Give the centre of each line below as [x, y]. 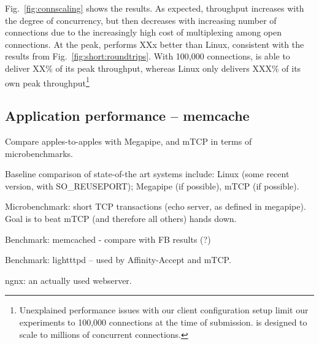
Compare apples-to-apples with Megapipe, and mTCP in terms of [129, 141]
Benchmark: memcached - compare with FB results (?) [108, 239]
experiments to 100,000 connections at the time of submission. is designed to [163, 322]
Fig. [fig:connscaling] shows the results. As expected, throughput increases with [155, 8]
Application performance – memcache [127, 116]
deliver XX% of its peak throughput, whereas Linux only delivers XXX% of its [153, 68]
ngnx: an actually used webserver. [68, 280]
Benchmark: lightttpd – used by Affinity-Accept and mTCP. [118, 260]
